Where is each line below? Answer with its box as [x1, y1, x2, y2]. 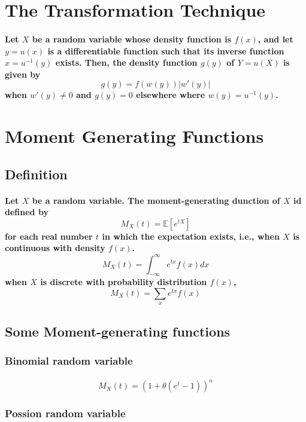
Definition [5, 164, 68, 183]
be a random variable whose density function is [32, 32, 232, 45]
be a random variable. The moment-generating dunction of [32, 194, 280, 206]
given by [5, 68, 41, 80]
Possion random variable [5, 405, 126, 420]
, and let [257, 32, 293, 45]
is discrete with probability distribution [40, 276, 207, 288]
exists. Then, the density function [55, 56, 198, 69]
